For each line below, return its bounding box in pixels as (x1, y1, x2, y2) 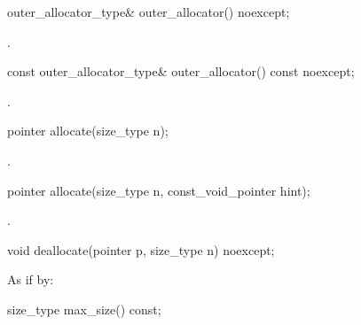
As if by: (7, 270, 54, 289)
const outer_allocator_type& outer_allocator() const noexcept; (7, 62, 355, 81)
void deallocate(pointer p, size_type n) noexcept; (7, 240, 275, 259)
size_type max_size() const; (7, 299, 161, 318)
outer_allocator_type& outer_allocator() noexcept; (7, 3, 290, 20)
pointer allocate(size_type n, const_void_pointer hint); (7, 181, 310, 199)
